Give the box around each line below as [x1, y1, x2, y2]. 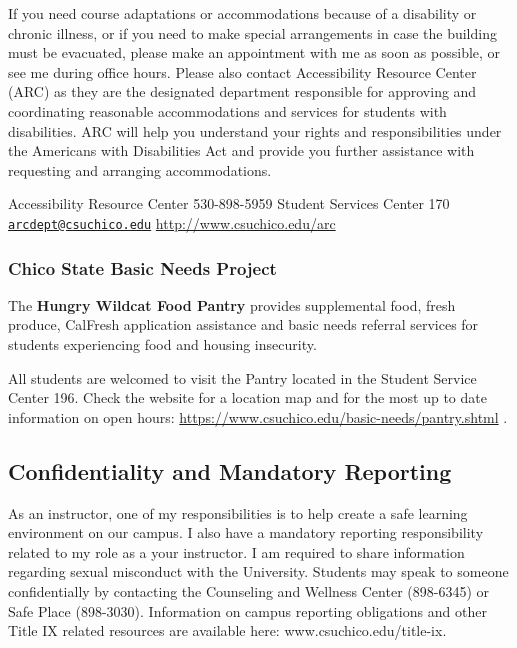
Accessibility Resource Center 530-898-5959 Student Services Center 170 [8, 193, 450, 214]
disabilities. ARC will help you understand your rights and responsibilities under [8, 120, 502, 141]
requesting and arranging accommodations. [8, 159, 272, 180]
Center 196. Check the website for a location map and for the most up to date [8, 387, 487, 408]
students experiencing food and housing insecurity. [8, 334, 317, 354]
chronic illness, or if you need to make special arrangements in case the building [8, 22, 497, 43]
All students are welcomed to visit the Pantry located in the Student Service [8, 367, 477, 388]
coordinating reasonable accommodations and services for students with [8, 100, 447, 121]
